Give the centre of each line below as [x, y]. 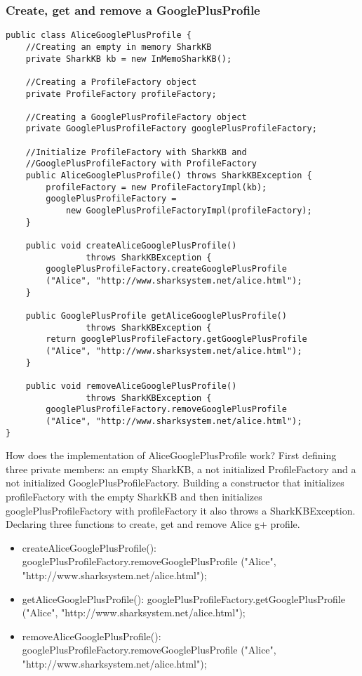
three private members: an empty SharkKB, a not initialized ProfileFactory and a [181, 469]
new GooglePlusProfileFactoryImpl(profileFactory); [189, 211]
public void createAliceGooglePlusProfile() [131, 246]
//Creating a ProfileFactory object [111, 82]
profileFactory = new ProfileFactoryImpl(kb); [156, 187]
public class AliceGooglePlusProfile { [99, 35]
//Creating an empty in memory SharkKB [119, 47]
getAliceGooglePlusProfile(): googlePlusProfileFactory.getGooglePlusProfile [183, 598]
